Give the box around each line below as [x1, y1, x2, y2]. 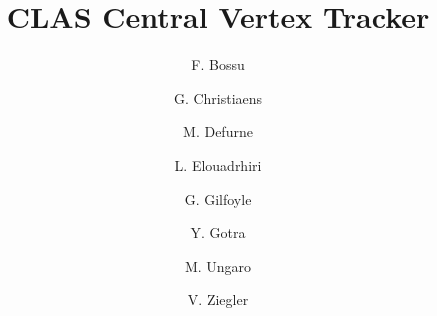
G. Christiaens [173, 87, 263, 108]
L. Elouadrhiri [174, 154, 262, 175]
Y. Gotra [190, 222, 246, 243]
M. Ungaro [184, 255, 252, 276]
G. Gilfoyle [184, 188, 252, 209]
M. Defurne [183, 121, 253, 142]
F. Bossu [191, 54, 245, 75]
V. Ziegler [187, 289, 249, 310]
